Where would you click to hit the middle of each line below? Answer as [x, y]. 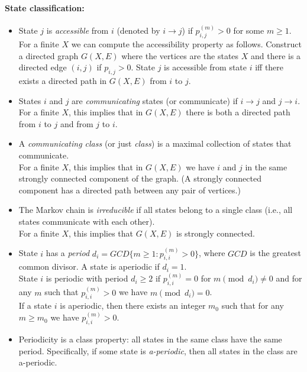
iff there [269, 67]
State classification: [45, 7]
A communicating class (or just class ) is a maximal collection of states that [155, 143]
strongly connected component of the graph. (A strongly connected [140, 178]
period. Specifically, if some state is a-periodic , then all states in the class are [158, 350]
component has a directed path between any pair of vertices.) [130, 190]
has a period [68, 253]
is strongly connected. [216, 233]
